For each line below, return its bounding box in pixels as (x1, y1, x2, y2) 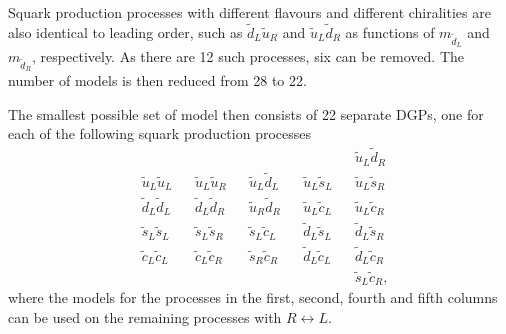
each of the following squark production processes (8, 123, 311, 144)
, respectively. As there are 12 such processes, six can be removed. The (32, 45, 464, 66)
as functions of (345, 21, 435, 42)
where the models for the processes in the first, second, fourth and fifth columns (8, 287, 498, 308)
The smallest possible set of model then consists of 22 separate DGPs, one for (8, 103, 484, 124)
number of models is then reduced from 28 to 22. (8, 70, 307, 91)
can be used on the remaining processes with (8, 306, 282, 327)
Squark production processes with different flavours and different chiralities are (8, 2, 491, 22)
